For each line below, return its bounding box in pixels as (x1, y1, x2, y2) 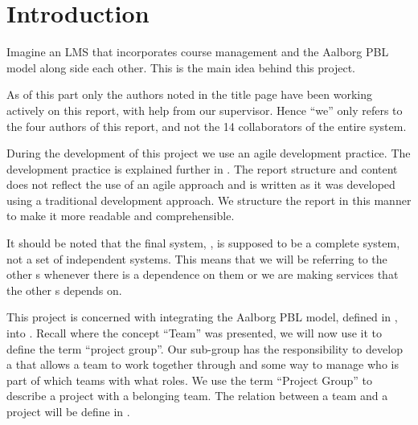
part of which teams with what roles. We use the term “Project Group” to (6, 371, 372, 388)
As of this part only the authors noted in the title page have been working (6, 86, 372, 103)
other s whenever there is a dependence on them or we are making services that (6, 266, 399, 283)
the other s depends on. (6, 281, 122, 298)
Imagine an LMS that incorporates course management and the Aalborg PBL (6, 43, 389, 60)
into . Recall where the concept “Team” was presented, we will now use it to (6, 325, 383, 341)
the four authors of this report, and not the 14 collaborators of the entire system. (6, 117, 407, 134)
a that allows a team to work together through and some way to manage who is (6, 356, 399, 373)
